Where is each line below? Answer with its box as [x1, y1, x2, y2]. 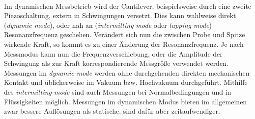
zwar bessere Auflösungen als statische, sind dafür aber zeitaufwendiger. [4, 106, 220, 116]
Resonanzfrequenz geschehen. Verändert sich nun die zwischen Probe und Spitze [4, 29, 245, 40]
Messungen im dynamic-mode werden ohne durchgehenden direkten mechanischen [4, 67, 250, 78]
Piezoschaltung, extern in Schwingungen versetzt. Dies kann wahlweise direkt [4, 10, 236, 20]
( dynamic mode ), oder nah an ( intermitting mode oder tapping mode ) [4, 20, 212, 30]
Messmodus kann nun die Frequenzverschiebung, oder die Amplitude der [4, 48, 223, 59]
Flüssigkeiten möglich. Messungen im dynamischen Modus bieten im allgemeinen [4, 96, 247, 106]
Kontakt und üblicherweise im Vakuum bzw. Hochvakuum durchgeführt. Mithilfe [4, 77, 248, 87]
